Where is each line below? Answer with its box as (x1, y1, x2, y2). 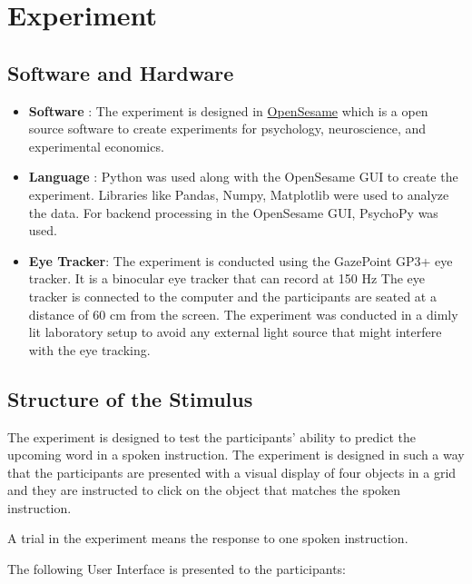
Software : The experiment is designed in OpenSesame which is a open (28, 101, 428, 120)
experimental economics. (28, 136, 164, 155)
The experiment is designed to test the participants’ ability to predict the (7, 427, 416, 446)
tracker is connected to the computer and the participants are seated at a (28, 286, 437, 305)
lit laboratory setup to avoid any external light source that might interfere (28, 322, 442, 341)
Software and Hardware (7, 58, 234, 86)
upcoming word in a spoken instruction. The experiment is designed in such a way (7, 445, 465, 464)
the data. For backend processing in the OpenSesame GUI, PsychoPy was (28, 203, 438, 222)
